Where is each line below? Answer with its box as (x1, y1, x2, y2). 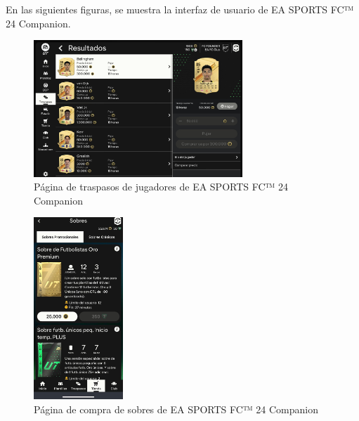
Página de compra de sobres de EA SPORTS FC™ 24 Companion (34, 401, 319, 416)
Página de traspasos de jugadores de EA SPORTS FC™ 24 (34, 179, 289, 194)
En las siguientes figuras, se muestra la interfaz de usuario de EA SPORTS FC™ (6, 2, 354, 16)
